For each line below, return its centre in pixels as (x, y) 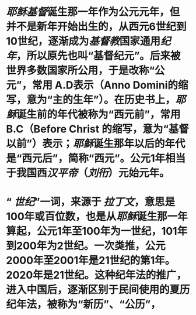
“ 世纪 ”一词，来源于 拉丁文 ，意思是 (91, 202)
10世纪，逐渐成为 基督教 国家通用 (83, 41)
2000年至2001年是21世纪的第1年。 (91, 261)
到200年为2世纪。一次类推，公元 (86, 246)
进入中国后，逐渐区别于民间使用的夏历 (98, 290)
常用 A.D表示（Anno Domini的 (105, 85)
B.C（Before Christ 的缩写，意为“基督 (98, 129)
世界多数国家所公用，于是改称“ (80, 71)
